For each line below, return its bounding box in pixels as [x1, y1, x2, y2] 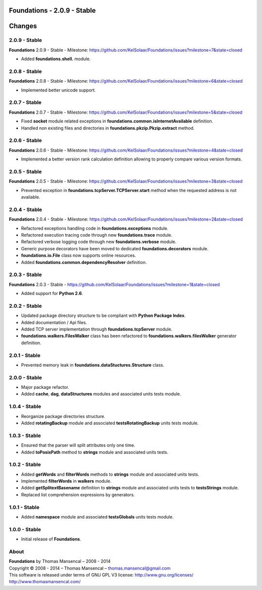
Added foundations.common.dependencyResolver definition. [21, 259, 147, 265]
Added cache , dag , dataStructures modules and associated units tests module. [21, 391, 181, 397]
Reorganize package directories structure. [21, 413, 105, 419]
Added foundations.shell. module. [21, 56, 91, 62]
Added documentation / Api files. [21, 319, 87, 325]
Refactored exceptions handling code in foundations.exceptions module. [21, 225, 168, 231]
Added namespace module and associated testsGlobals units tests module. [21, 514, 174, 520]
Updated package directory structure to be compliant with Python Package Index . [21, 312, 186, 318]
